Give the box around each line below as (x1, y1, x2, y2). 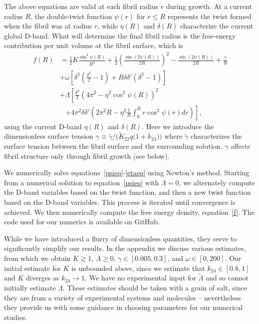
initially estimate (4, 282, 56, 292)
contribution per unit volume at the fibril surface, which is (4, 40, 183, 51)
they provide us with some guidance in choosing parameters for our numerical (4, 302, 243, 312)
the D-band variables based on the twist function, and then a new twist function (4, 187, 251, 197)
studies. (4, 311, 28, 322)
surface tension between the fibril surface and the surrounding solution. (4, 141, 222, 151)
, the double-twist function (30, 11, 112, 21)
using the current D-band (4, 121, 82, 131)
